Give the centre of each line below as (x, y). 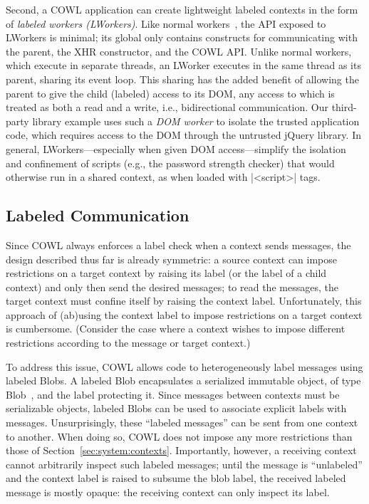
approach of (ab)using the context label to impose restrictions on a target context (184, 314)
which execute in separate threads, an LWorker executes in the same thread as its (183, 65)
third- (344, 107)
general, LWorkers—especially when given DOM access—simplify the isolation (176, 148)
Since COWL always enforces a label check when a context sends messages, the (178, 245)
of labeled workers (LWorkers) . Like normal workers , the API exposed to (166, 23)
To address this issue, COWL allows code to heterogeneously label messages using (184, 366)
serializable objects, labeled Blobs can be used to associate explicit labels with (176, 408)
